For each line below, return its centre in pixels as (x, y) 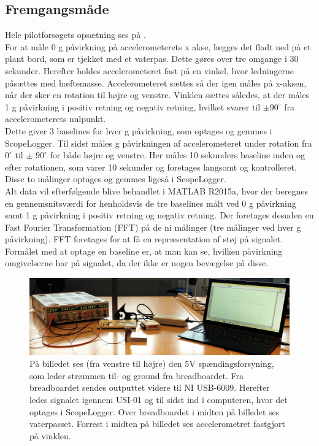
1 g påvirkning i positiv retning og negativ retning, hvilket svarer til (133, 106)
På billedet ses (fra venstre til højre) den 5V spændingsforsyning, (152, 363)
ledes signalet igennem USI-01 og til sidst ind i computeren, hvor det (159, 399)
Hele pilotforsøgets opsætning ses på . (75, 35)
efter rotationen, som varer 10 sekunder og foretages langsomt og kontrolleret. (151, 167)
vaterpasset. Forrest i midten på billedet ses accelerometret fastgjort (157, 424)
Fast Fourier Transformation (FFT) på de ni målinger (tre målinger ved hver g (153, 227)
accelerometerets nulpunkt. (56, 119)
